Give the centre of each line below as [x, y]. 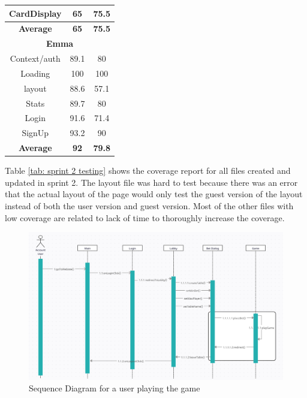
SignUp [35, 133]
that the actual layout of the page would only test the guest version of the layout [154, 194]
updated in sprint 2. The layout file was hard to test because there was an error [151, 182]
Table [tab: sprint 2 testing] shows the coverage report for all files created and [148, 171]
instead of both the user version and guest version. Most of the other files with [149, 205]
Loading [35, 73]
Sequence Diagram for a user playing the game [115, 388]
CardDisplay [35, 13]
